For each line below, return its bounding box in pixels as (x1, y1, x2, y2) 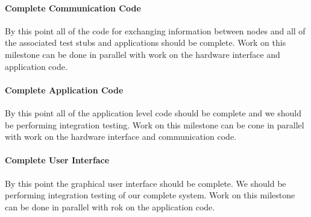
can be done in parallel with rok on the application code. (5, 200, 215, 213)
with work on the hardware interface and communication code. (5, 130, 236, 143)
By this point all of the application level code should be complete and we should (5, 106, 301, 119)
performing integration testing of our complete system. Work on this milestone (5, 189, 295, 201)
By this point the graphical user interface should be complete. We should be (5, 177, 286, 189)
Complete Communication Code (5, 1, 141, 14)
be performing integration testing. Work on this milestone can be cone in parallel (5, 118, 304, 131)
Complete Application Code (5, 83, 124, 96)
